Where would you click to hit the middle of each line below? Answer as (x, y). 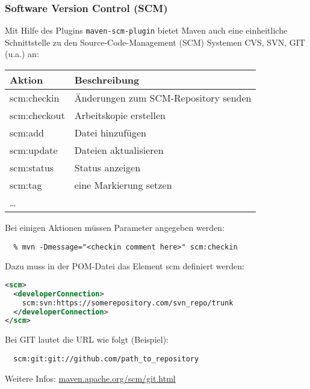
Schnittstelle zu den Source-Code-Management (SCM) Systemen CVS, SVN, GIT (155, 42)
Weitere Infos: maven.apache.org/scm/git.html (90, 378)
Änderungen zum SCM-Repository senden (163, 98)
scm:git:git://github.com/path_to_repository (106, 359)
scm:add (27, 133)
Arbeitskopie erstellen (120, 115)
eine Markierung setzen (123, 185)
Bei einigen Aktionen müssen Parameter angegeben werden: (115, 228)
